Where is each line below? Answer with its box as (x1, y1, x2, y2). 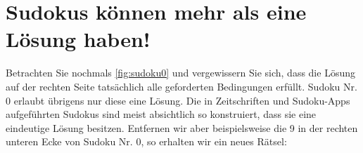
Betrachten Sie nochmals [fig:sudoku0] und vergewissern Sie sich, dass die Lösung (6, 65, 355, 80)
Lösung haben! (6, 25, 151, 53)
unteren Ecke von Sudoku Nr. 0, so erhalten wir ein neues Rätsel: (6, 134, 287, 149)
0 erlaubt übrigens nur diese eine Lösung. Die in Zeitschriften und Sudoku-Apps (6, 93, 350, 107)
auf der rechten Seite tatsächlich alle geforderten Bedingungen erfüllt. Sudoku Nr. (6, 79, 357, 93)
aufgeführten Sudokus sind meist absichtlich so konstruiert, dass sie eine (6, 107, 317, 121)
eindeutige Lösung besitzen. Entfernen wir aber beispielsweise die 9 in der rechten (6, 120, 358, 135)
